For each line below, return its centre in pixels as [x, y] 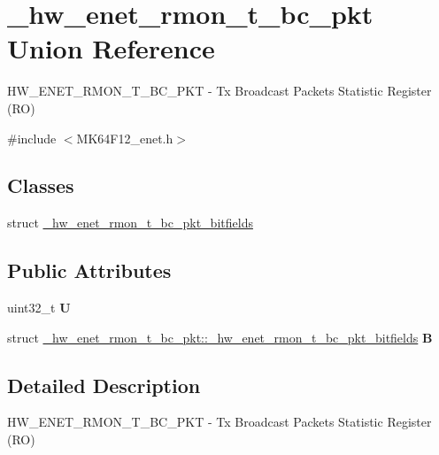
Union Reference [111, 48]
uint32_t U [39, 308]
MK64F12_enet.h [125, 138]
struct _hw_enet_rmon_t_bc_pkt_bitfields [130, 223]
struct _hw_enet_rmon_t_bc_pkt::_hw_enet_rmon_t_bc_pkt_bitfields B [220, 337]
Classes [41, 185]
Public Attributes [89, 270]
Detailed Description [104, 385]
